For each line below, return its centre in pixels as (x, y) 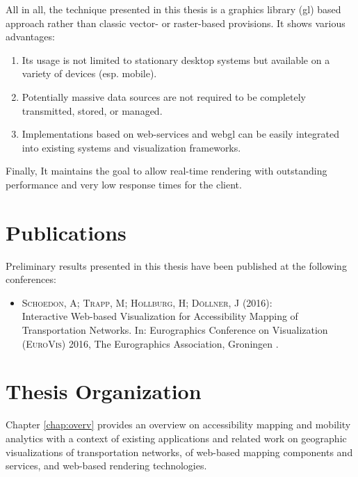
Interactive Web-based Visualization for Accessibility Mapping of (160, 316)
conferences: (31, 279)
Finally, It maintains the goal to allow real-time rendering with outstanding (166, 171)
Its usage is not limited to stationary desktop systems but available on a (176, 59)
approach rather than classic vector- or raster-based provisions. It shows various (176, 23)
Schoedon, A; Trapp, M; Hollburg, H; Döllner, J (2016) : (147, 302)
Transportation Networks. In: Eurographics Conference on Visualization (175, 330)
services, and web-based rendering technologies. (106, 466)
